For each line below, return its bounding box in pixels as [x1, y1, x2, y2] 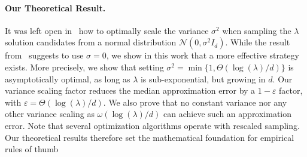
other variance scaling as [5, 107, 95, 120]
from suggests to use [5, 49, 84, 61]
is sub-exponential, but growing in [140, 72, 266, 85]
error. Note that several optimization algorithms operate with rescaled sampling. [5, 119, 300, 131]
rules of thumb [5, 143, 59, 155]
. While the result [225, 36, 290, 48]
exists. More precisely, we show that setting [5, 60, 164, 73]
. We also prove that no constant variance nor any [103, 96, 287, 108]
